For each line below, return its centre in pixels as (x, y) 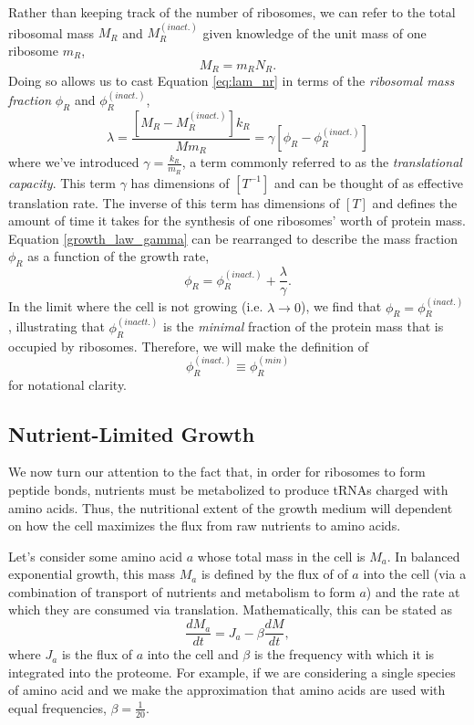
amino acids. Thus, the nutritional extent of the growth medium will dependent (231, 507)
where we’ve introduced (74, 162)
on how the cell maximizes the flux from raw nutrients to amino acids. (205, 525)
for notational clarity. (68, 384)
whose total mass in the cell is (281, 556)
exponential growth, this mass (92, 574)
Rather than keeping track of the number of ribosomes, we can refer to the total (232, 12)
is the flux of (97, 654)
